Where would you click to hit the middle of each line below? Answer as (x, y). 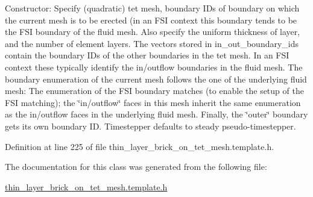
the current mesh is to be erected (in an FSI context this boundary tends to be (151, 20)
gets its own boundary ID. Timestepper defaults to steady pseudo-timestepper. (150, 126)
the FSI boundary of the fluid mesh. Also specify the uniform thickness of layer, (153, 32)
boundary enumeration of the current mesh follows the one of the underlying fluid (156, 79)
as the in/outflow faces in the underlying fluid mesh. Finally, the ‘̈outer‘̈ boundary (156, 114)
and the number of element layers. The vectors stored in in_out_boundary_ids (152, 43)
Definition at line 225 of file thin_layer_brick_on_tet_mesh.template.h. (140, 146)
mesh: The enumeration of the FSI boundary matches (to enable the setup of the (154, 91)
